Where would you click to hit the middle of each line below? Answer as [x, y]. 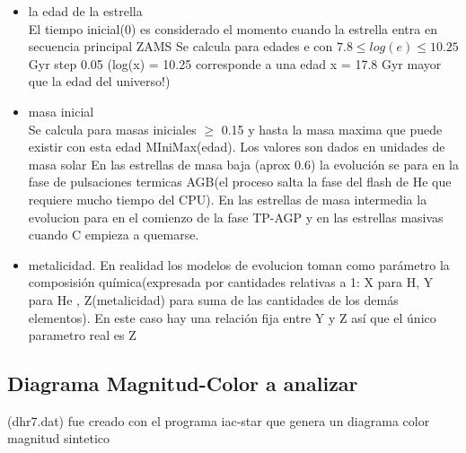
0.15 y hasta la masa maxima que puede [332, 129]
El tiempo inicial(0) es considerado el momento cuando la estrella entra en [233, 28]
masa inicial [61, 111]
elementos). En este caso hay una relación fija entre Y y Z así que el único [232, 317]
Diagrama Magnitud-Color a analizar [183, 383]
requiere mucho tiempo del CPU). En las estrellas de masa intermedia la [228, 199]
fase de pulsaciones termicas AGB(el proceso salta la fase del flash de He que [240, 182]
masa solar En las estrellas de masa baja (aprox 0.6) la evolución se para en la [243, 164]
